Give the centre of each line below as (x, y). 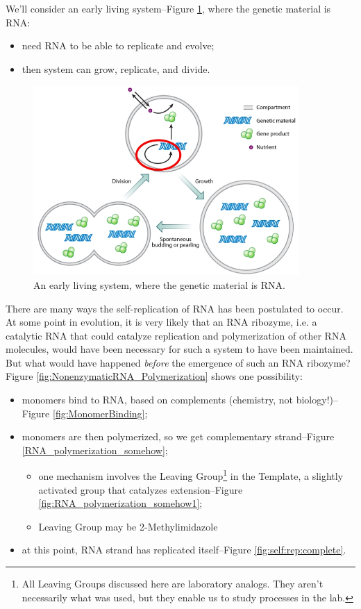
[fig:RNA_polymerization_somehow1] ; (120, 503)
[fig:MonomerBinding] (99, 413)
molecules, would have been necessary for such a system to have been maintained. (179, 349)
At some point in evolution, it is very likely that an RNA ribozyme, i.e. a (161, 322)
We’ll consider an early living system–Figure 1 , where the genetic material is (168, 8)
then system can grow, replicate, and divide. (116, 68)
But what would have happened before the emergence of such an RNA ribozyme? (178, 362)
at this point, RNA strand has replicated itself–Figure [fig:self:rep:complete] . (184, 550)
